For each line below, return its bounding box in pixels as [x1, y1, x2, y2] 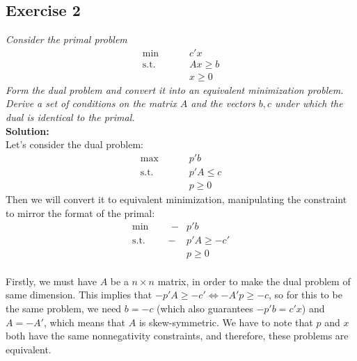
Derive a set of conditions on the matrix [6, 96, 177, 111]
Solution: [6, 123, 49, 138]
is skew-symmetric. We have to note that [138, 314, 313, 329]
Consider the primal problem [6, 32, 127, 47]
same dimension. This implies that [6, 287, 152, 302]
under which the [275, 96, 343, 111]
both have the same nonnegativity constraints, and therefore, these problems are [6, 328, 349, 343]
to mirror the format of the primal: [6, 205, 155, 220]
